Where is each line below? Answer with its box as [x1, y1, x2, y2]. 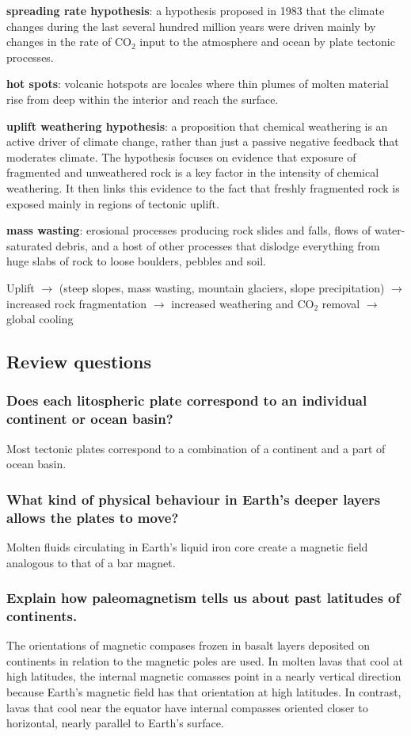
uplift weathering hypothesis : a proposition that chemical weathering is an [6, 117, 388, 134]
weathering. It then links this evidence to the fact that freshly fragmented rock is [6, 179, 400, 196]
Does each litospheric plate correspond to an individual [6, 391, 367, 410]
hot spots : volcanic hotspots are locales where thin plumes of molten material [6, 75, 389, 92]
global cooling [6, 311, 74, 327]
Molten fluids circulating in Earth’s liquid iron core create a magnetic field [6, 538, 368, 555]
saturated [6, 237, 52, 254]
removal [322, 295, 360, 311]
